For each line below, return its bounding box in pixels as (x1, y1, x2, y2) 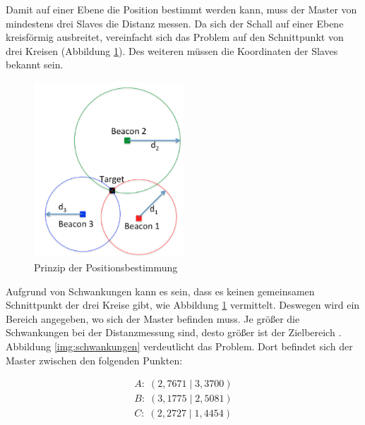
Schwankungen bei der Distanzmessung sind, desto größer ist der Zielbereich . (6, 325, 342, 340)
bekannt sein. (6, 57, 64, 72)
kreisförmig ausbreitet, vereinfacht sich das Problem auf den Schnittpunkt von (6, 30, 344, 44)
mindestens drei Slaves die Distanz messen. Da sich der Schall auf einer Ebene (6, 16, 344, 30)
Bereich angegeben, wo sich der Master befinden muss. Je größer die (6, 311, 300, 326)
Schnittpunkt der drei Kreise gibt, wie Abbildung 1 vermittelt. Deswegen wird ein (6, 297, 360, 312)
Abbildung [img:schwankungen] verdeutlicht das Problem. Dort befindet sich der (6, 338, 353, 353)
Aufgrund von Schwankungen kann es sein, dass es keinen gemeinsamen (6, 283, 315, 298)
